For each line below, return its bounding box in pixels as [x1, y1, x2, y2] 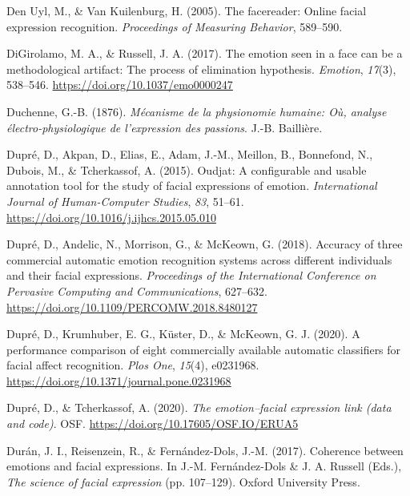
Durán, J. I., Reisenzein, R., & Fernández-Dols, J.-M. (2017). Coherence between [6, 442, 404, 458]
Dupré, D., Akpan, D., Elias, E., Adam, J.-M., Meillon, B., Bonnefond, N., [6, 146, 373, 163]
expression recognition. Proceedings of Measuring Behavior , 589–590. [6, 18, 343, 34]
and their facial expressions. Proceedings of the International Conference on [6, 267, 376, 284]
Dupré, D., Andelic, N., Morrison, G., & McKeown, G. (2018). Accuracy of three [6, 236, 403, 252]
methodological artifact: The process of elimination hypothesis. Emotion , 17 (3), [6, 60, 396, 77]
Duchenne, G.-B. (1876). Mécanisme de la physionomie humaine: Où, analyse [6, 103, 387, 119]
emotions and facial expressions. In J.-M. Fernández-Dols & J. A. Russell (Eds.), [6, 458, 402, 474]
